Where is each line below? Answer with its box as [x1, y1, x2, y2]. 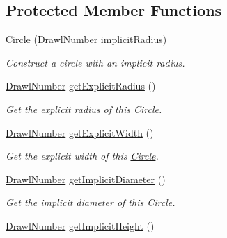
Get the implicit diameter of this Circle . [6, 195, 175, 210]
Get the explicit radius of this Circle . [6, 101, 162, 116]
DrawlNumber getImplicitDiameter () [6, 171, 166, 186]
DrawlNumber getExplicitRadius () [6, 78, 156, 93]
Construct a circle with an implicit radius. [6, 55, 185, 69]
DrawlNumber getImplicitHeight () [6, 218, 155, 232]
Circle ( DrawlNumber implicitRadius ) [6, 32, 167, 46]
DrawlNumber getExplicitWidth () [6, 125, 154, 139]
